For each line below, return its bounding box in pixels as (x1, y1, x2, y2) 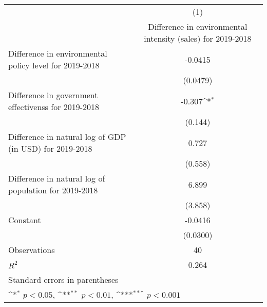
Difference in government (8, 89, 98, 101)
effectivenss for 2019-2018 (8, 101, 100, 113)
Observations (8, 244, 55, 256)
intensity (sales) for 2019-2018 (144, 32, 252, 44)
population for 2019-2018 (8, 184, 98, 196)
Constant (8, 214, 41, 226)
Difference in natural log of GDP (8, 131, 126, 142)
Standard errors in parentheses (8, 274, 119, 285)
